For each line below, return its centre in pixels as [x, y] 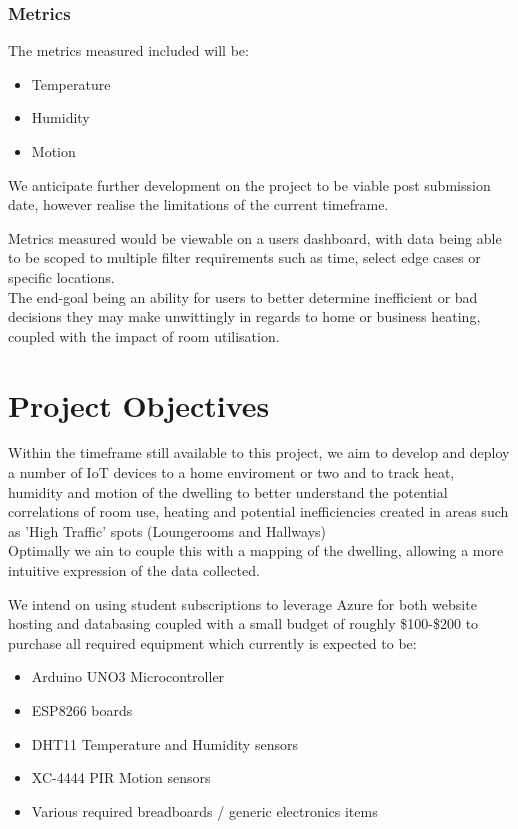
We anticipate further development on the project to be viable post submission [249, 184]
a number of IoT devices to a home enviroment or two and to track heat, [231, 472]
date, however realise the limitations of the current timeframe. [198, 204]
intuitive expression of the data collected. [134, 570]
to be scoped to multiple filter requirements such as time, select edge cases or [244, 257]
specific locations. [61, 276]
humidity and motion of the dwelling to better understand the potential [228, 491]
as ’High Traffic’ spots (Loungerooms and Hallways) [167, 530]
